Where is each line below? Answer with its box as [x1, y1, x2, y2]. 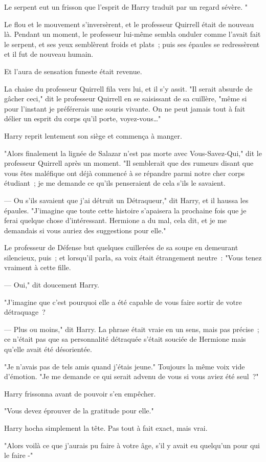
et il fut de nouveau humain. [4, 49, 94, 59]
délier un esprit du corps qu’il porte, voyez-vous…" [4, 113, 161, 124]
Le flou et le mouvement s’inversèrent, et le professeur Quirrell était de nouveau [4, 18, 254, 29]
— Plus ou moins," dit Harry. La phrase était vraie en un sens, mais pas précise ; [4, 323, 259, 334]
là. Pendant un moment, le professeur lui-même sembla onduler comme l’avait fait [4, 29, 261, 39]
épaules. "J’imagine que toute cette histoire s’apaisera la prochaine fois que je [4, 205, 247, 215]
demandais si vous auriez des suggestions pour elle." [4, 225, 166, 235]
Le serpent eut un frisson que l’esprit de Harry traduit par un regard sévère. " [4, 2, 248, 12]
